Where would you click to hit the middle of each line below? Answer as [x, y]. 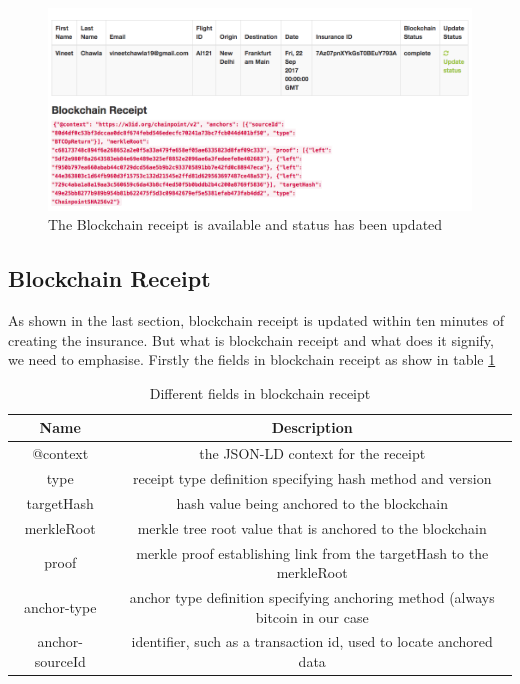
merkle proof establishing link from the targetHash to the [312, 552]
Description [312, 427]
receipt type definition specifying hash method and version [312, 478]
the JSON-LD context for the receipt [312, 453]
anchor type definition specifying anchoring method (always [312, 596]
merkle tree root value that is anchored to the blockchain [312, 527]
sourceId [60, 661]
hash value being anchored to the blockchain [312, 502]
